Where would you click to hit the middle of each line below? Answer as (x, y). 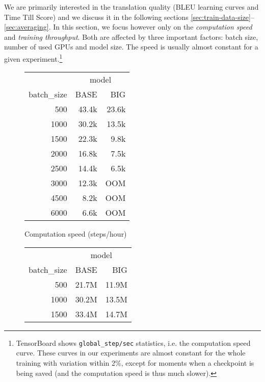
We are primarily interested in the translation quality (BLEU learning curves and (131, 7)
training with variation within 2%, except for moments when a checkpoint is (135, 363)
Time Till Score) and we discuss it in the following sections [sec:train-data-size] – (129, 17)
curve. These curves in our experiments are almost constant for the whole (131, 353)
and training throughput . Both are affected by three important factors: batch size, (131, 36)
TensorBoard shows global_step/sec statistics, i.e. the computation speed (133, 342)
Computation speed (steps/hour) (76, 234)
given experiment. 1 (33, 58)
